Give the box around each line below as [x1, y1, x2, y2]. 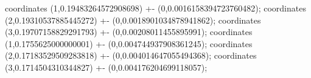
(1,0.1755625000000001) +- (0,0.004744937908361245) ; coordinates [5, 37, 253, 50]
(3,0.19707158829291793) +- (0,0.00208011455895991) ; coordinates [5, 25, 253, 38]
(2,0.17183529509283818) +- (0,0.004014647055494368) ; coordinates [5, 49, 257, 62]
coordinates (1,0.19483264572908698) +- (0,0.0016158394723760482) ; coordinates [5, 2, 306, 14]
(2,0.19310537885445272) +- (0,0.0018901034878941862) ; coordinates [5, 13, 261, 26]
